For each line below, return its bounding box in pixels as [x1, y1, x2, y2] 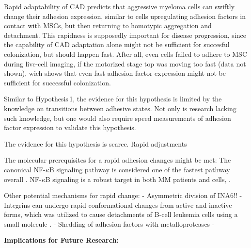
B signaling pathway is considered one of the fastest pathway [49, 164, 230, 174]
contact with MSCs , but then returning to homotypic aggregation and [4, 20, 212, 31]
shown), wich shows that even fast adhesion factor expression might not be [4, 68, 226, 78]
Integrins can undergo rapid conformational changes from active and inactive [4, 199, 232, 210]
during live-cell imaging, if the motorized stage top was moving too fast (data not [4, 58, 246, 68]
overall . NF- [4, 174, 42, 184]
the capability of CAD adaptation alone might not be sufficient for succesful [4, 39, 230, 50]
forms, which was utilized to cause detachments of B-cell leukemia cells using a [4, 209, 238, 219]
